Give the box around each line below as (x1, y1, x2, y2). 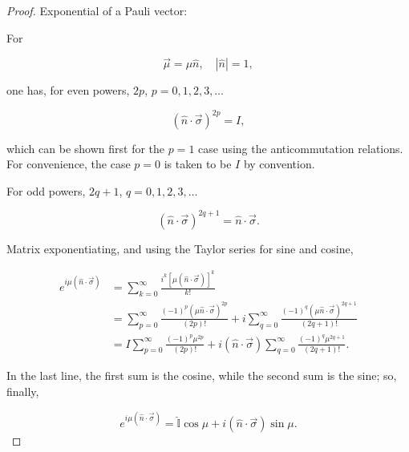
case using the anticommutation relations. (198, 139, 403, 156)
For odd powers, (6, 182, 86, 199)
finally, (6, 383, 39, 400)
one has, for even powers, (6, 82, 130, 99)
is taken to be (164, 155, 232, 172)
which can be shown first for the (6, 139, 165, 156)
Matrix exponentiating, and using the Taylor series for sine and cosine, (6, 240, 354, 256)
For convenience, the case (6, 155, 131, 172)
